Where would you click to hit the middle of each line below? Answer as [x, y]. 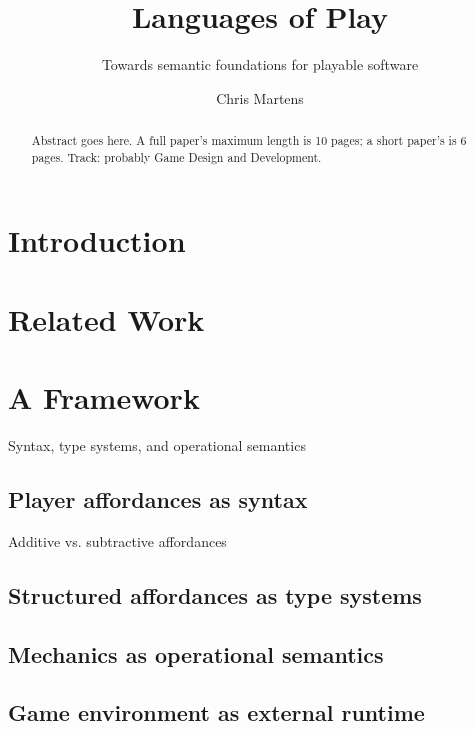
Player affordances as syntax [158, 499]
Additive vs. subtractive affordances [117, 540]
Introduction [97, 240]
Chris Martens [260, 97]
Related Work [106, 318]
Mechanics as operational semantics [196, 653]
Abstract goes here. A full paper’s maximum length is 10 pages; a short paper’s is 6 [249, 140]
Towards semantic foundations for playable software [260, 64]
